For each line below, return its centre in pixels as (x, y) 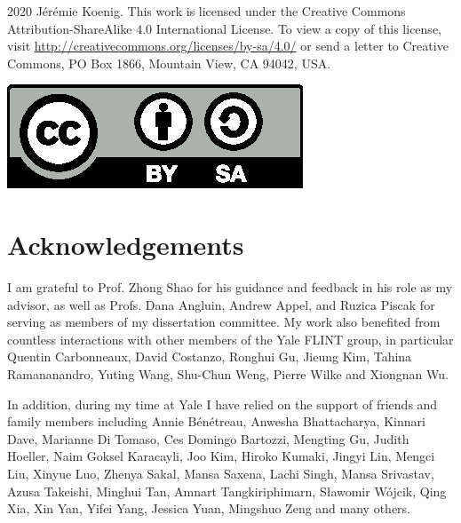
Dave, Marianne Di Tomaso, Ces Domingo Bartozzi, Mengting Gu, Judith (208, 438)
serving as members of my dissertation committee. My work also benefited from (224, 322)
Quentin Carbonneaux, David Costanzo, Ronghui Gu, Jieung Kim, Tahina (210, 357)
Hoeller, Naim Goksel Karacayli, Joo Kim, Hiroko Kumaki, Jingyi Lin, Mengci (221, 456)
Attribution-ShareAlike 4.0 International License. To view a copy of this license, (224, 28)
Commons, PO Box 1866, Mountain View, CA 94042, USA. (169, 63)
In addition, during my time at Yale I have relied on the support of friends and (223, 404)
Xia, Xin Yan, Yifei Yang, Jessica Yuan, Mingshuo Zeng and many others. (209, 508)
